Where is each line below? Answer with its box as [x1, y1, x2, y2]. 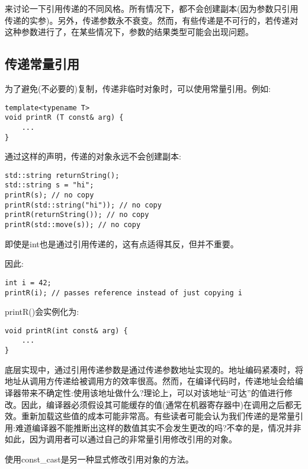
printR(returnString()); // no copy [5, 210, 149, 219]
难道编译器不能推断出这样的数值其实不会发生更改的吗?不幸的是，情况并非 [15, 421, 301, 433]
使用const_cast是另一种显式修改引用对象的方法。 [5, 452, 194, 465]
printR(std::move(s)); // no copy [5, 221, 141, 229]
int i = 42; [5, 278, 52, 287]
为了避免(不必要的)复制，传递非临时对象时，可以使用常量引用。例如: [5, 82, 271, 94]
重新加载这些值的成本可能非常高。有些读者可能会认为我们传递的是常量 [21, 410, 295, 422]
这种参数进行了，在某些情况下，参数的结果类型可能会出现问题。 [5, 25, 254, 38]
